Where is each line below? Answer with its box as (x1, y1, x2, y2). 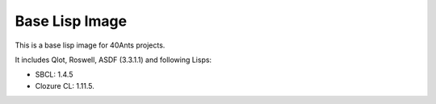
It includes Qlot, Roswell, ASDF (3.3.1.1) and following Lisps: (15, 55, 212, 64)
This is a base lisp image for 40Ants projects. (15, 40, 166, 50)
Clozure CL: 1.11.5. (35, 81, 94, 90)
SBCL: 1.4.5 (35, 69, 73, 80)
